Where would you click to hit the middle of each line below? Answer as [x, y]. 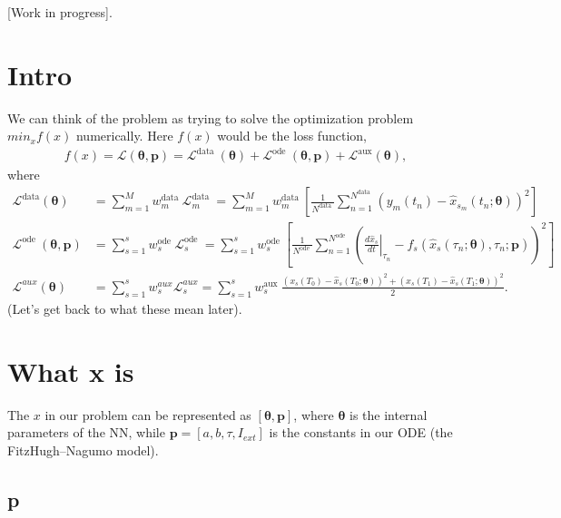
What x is [71, 371]
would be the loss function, [292, 136]
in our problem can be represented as [148, 414]
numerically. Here [124, 136]
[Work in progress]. [60, 12]
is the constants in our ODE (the [361, 432]
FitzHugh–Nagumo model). [83, 450]
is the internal [388, 414]
